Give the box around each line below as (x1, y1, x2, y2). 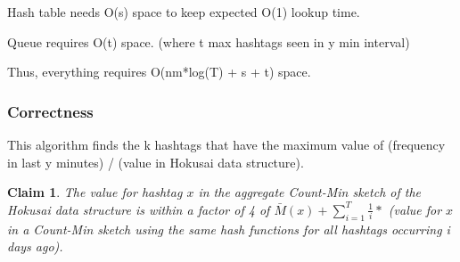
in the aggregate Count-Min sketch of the (198, 183, 422, 201)
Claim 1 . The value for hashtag (7, 183, 183, 201)
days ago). (7, 237, 63, 256)
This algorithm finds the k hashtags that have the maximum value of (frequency (7, 135, 446, 153)
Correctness (7, 100, 94, 122)
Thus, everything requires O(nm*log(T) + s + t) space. (7, 62, 311, 81)
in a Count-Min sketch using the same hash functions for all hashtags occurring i (7, 219, 450, 238)
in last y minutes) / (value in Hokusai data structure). (7, 152, 304, 171)
